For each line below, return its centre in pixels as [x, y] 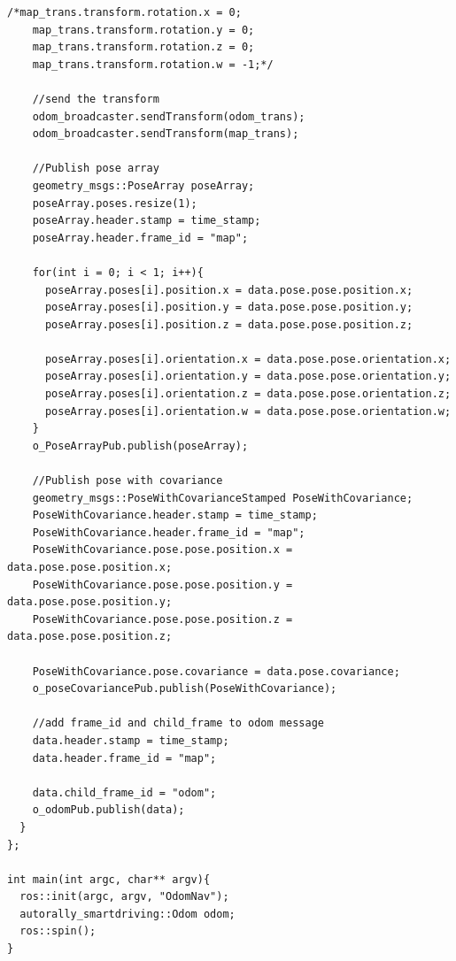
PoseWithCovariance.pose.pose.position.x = [162, 550]
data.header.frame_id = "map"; [124, 758]
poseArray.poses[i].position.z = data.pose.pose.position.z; [229, 324]
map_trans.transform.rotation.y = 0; [143, 30]
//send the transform [96, 99]
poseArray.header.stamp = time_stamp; [147, 221]
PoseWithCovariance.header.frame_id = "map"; [169, 532]
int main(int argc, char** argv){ [109, 879]
